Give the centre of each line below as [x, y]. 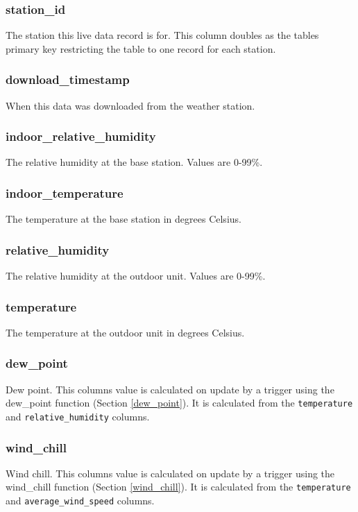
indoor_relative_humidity [81, 136]
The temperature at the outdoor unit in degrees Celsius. [125, 332]
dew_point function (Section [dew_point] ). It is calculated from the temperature [179, 403]
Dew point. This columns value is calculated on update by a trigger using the [170, 389]
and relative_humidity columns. [78, 416]
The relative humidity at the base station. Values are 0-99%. [134, 162]
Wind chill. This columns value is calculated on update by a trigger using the [170, 473]
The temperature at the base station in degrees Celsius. [123, 219]
